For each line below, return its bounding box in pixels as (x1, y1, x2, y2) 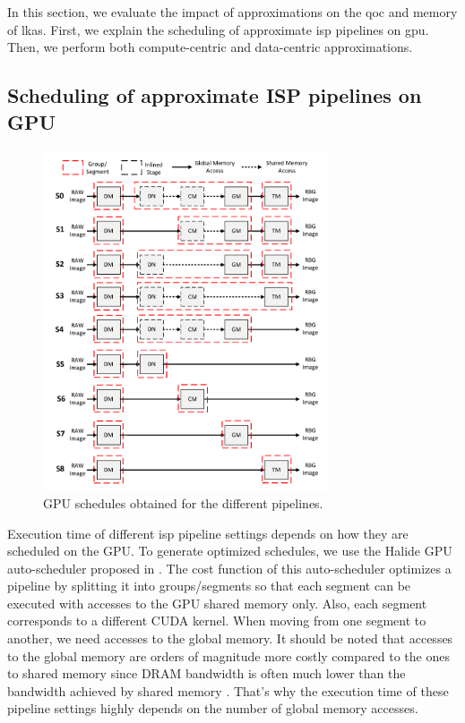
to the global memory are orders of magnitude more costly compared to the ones (7, 646, 450, 665)
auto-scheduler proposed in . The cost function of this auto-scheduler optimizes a (7, 558, 452, 577)
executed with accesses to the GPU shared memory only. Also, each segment (7, 593, 427, 612)
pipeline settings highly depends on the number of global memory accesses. (7, 699, 418, 718)
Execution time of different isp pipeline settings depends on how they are (7, 523, 409, 542)
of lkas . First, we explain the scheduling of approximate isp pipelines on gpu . (7, 20, 429, 38)
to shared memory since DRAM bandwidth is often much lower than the (7, 664, 406, 683)
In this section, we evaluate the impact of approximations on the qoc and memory (7, 3, 458, 21)
